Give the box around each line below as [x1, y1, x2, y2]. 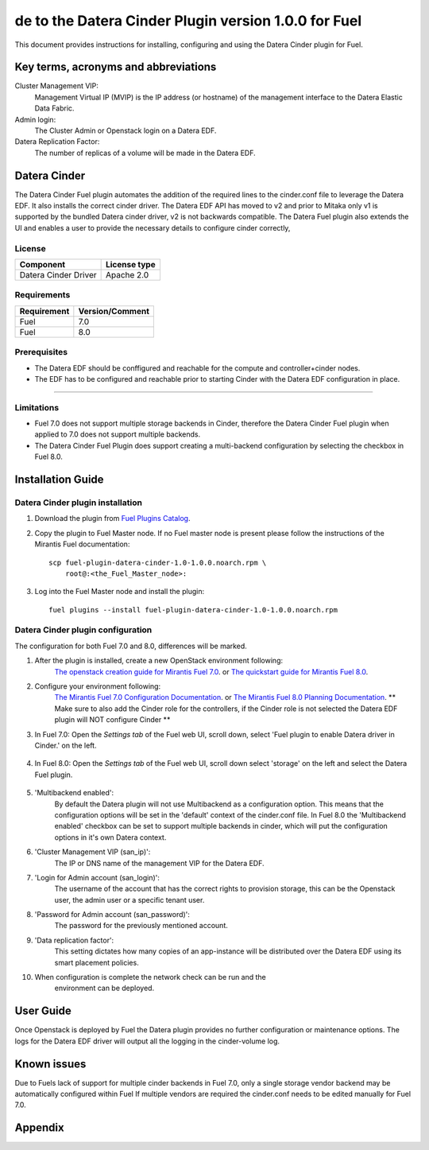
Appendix [14, 1121, 64, 1135]
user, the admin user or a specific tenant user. [54, 895, 205, 904]
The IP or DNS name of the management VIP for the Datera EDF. [54, 858, 265, 868]
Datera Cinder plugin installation [14, 497, 143, 508]
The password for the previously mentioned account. [54, 921, 228, 930]
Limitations [14, 402, 60, 413]
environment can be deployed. [54, 983, 155, 993]
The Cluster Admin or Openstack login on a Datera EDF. [34, 126, 217, 135]
